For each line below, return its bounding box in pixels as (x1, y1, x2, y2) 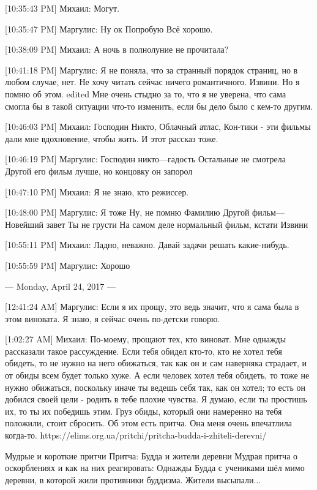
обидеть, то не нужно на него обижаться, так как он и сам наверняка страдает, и (5, 356, 307, 369)
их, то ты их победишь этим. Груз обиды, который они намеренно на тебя (5, 404, 282, 417)
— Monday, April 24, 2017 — (5, 279, 116, 292)
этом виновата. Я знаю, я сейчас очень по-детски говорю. (5, 312, 220, 325)
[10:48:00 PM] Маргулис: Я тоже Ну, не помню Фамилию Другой (5, 206, 250, 219)
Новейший (5, 217, 44, 230)
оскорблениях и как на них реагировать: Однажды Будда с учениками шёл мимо (5, 461, 305, 474)
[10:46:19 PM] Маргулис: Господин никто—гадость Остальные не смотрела (5, 153, 286, 165)
